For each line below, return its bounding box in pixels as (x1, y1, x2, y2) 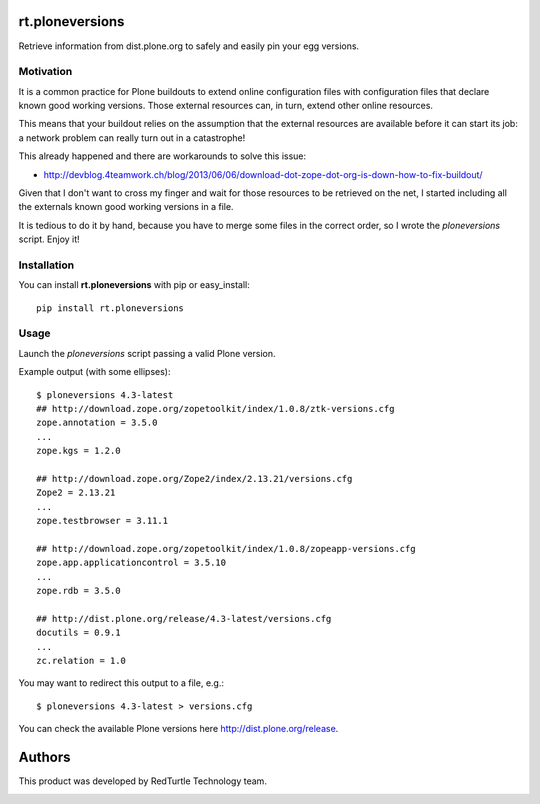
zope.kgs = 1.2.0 (36, 445, 121, 457)
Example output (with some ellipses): (18, 366, 171, 378)
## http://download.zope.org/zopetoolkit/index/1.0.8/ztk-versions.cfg (36, 403, 395, 415)
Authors (18, 749, 71, 766)
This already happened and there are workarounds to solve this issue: (18, 150, 307, 162)
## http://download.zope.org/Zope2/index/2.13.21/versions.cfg (36, 473, 353, 484)
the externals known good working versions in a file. (18, 201, 234, 213)
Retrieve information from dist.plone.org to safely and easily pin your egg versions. (18, 40, 360, 52)
